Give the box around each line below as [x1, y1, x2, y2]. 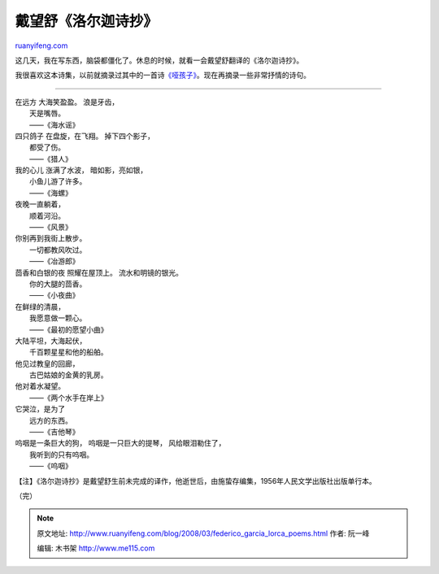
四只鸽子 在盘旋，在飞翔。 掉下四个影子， [15, 131, 154, 141]
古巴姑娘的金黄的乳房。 [29, 370, 108, 380]
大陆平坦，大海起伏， [15, 336, 87, 346]
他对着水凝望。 [15, 381, 65, 391]
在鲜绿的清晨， [15, 302, 65, 311]
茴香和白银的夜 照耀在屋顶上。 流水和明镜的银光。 [15, 267, 183, 277]
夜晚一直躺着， [15, 199, 65, 209]
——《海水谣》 [29, 120, 80, 129]
